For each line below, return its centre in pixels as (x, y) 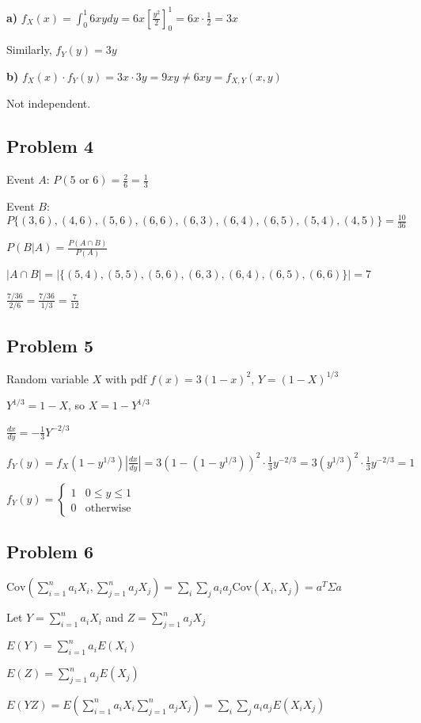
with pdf (126, 378)
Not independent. (49, 103)
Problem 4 (50, 146)
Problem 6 (50, 552)
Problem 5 (50, 345)
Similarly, (29, 49)
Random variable (48, 378)
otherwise (108, 508)
